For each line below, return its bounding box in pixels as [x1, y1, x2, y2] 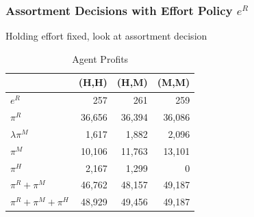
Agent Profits [72, 51, 129, 66]
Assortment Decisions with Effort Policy [5, 1, 233, 18]
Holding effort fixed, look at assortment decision [5, 29, 207, 43]
